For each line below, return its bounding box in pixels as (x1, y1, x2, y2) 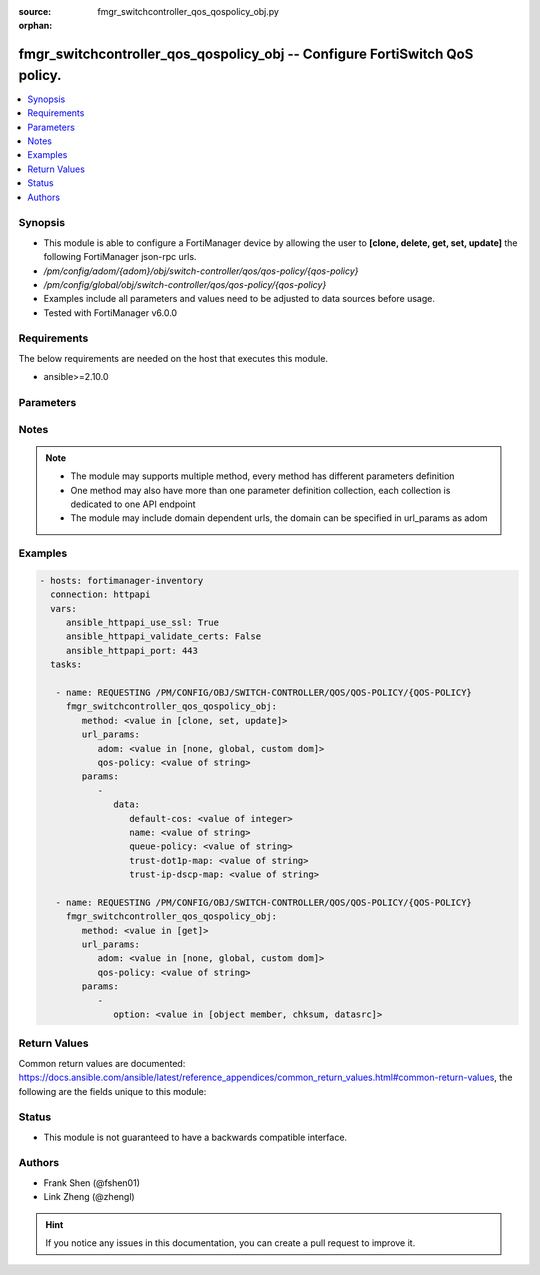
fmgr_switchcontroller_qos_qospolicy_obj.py (97, 6, 280, 17)
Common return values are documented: (18, 1057, 186, 1069)
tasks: (50, 659, 83, 670)
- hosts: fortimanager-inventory (39, 575, 204, 586)
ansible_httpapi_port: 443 (65, 645, 199, 656)
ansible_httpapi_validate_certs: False (65, 631, 262, 642)
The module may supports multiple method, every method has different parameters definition (70, 470, 455, 482)
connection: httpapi (50, 589, 151, 600)
